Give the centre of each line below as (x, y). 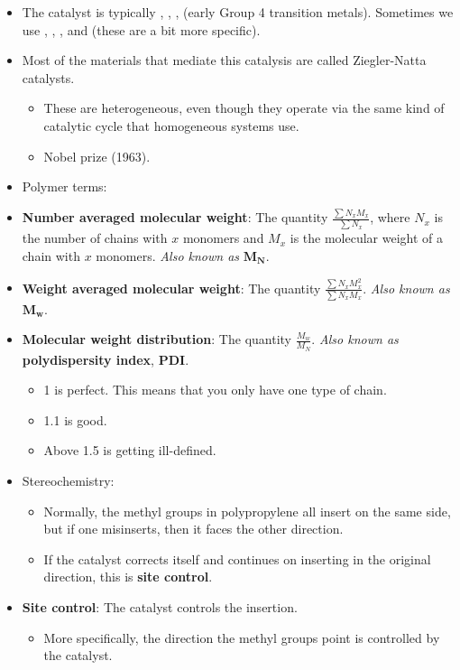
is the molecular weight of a (367, 238)
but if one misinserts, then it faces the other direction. (193, 529)
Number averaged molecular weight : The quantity (175, 217)
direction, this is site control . (128, 577)
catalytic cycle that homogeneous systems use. (171, 125)
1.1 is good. (75, 419)
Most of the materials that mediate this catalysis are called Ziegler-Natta (224, 60)
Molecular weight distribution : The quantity (156, 339)
